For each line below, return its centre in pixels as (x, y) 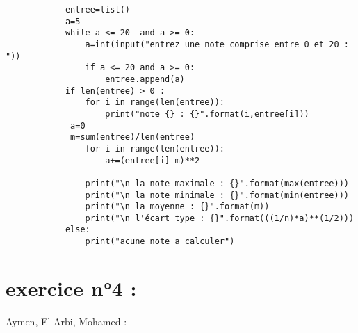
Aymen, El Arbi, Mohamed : (66, 321)
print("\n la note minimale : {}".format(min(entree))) (217, 195)
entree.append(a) (145, 79)
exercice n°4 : (71, 287)
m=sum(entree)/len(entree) (133, 137)
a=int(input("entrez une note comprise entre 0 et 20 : (217, 44)
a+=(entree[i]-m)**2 (153, 160)
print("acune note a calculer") (160, 242)
